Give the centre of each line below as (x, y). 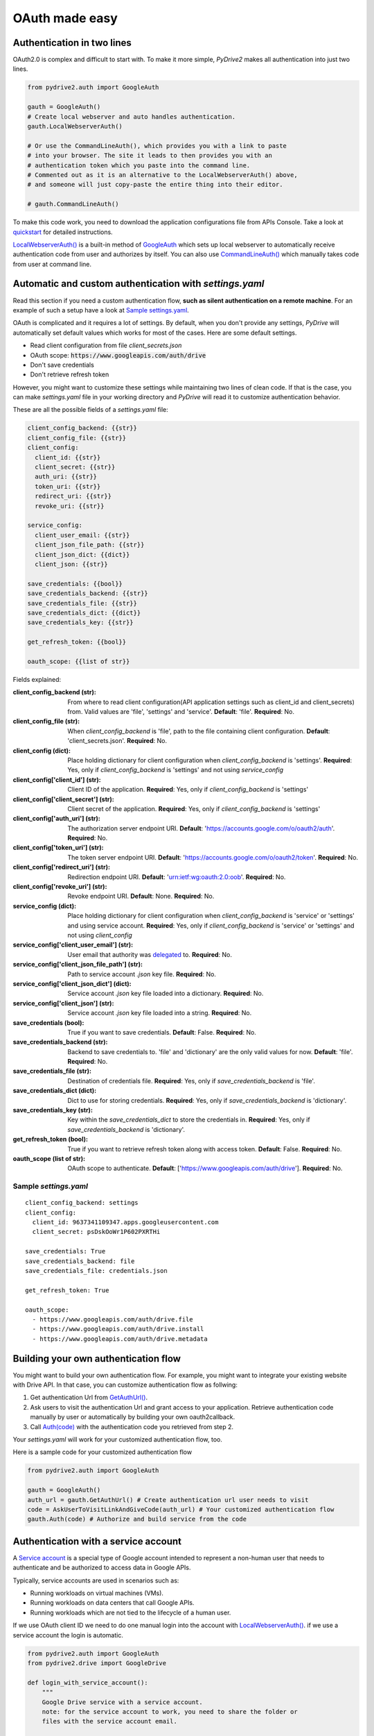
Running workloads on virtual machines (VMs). (97, 1593)
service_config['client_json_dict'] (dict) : (72, 983)
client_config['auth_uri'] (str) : (56, 819)
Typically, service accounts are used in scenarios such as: (96, 1580)
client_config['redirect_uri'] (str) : (62, 867)
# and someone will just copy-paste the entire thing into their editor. (155, 185)
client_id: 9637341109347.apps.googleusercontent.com (125, 1222)
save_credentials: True (65, 1251)
